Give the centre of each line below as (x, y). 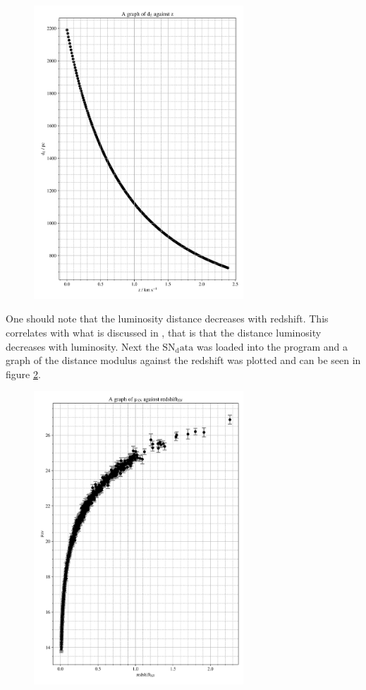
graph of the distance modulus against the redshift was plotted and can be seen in (183, 360)
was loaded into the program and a (272, 346)
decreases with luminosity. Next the (83, 346)
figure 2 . (23, 374)
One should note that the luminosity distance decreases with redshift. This (167, 319)
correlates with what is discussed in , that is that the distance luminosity (164, 332)
